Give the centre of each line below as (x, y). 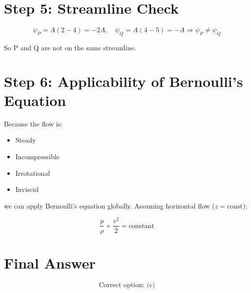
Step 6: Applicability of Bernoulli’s (124, 81)
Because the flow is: (33, 123)
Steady (26, 140)
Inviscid (27, 189)
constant (141, 226)
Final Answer (50, 262)
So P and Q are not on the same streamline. (70, 47)
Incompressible (37, 157)
